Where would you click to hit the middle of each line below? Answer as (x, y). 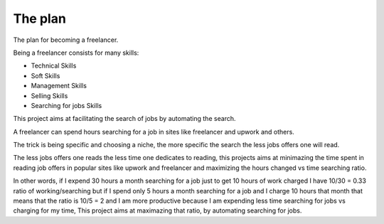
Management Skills (59, 86)
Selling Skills (49, 95)
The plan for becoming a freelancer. (66, 40)
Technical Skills (54, 66)
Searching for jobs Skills (66, 105)
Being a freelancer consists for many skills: (76, 53)
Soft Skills (46, 75)
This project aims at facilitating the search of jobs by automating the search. (124, 119)
